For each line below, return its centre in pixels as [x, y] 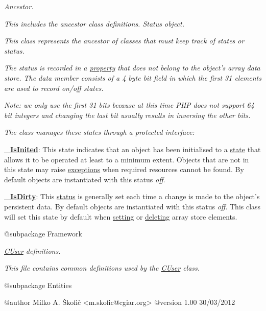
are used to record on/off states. [54, 88]
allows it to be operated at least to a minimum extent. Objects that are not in [127, 159]
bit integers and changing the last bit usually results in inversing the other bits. [127, 115]
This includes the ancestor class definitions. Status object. [94, 23]
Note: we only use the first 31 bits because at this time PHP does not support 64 [129, 105]
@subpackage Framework [43, 234]
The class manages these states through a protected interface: [99, 132]
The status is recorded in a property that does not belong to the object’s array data [132, 68]
